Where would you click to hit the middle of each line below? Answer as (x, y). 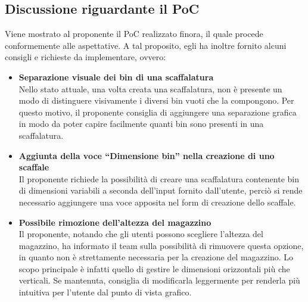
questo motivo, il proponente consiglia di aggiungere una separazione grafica (158, 112)
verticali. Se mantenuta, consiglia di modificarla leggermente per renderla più (159, 280)
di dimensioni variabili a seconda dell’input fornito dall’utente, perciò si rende (161, 190)
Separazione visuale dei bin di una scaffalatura (116, 77)
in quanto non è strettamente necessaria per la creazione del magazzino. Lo (156, 257)
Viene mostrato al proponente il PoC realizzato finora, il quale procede (134, 34)
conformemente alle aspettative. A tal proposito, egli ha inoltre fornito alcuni (146, 45)
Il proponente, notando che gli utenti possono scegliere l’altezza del (141, 234)
